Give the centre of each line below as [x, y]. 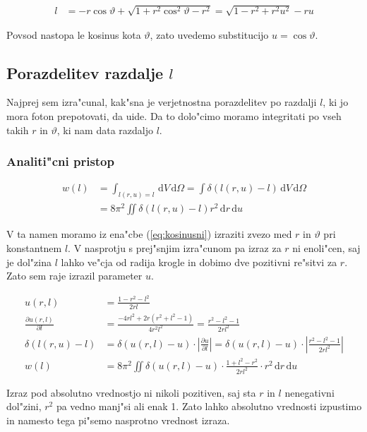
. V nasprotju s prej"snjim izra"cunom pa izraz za [175, 247]
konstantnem [34, 247]
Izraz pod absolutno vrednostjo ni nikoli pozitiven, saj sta [131, 392]
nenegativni [309, 392]
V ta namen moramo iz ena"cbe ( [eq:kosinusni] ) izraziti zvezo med [149, 234]
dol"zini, [24, 406]
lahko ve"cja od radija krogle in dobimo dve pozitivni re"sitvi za [199, 262]
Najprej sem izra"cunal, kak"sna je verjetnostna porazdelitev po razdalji [162, 102]
